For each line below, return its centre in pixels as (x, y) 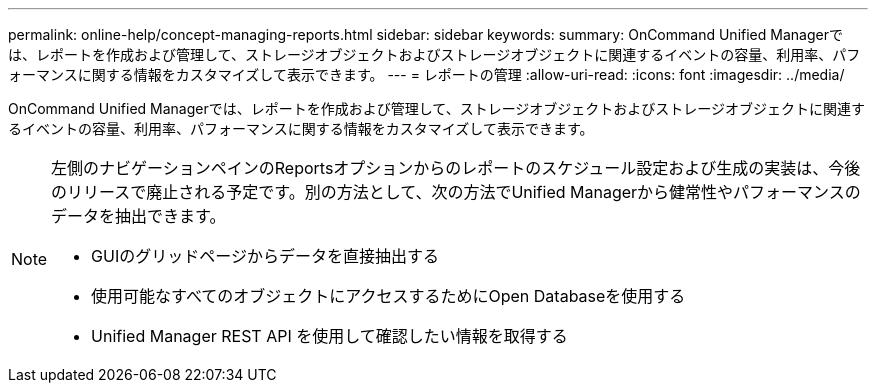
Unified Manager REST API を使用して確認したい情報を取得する (329, 336)
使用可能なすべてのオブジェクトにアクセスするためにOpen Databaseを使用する (388, 296)
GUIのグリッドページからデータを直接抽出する (265, 256)
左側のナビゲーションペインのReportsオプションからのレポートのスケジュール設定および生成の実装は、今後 (456, 168)
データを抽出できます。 (138, 216)
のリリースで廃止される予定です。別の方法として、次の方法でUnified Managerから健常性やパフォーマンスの (456, 192)
